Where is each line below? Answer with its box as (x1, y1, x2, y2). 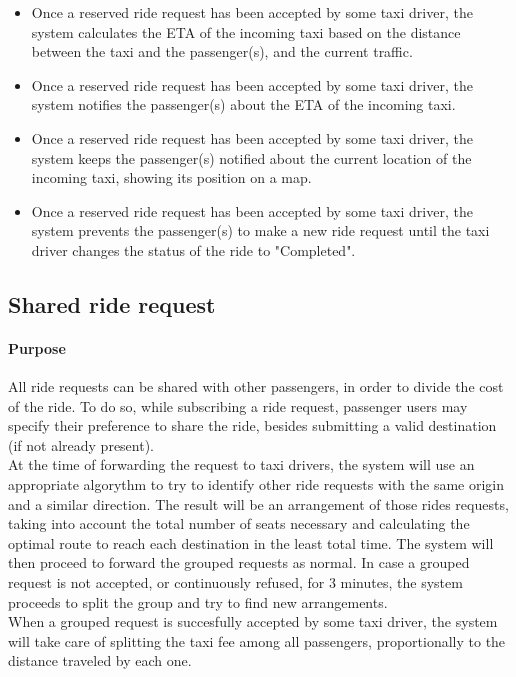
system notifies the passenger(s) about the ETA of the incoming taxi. (31, 94, 456, 115)
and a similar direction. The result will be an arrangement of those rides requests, (8, 493, 509, 514)
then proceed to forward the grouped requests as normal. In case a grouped (8, 552, 470, 573)
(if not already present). (8, 434, 155, 455)
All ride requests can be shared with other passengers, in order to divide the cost (8, 376, 504, 397)
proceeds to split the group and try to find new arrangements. (8, 591, 388, 612)
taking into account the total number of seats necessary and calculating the (8, 513, 470, 534)
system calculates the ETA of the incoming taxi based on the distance (31, 21, 461, 42)
